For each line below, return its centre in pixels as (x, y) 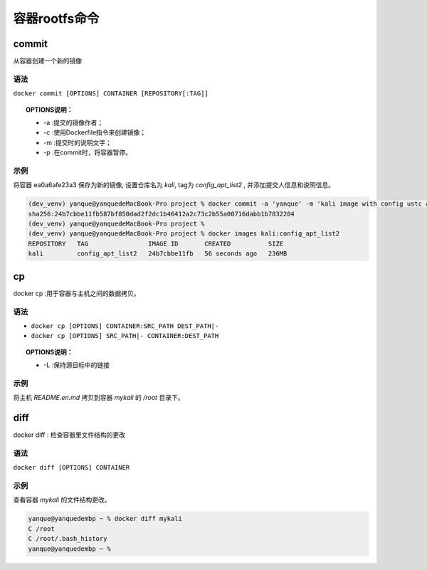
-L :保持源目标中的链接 (77, 365)
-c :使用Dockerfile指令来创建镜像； (95, 132)
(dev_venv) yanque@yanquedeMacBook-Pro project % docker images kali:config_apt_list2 (184, 234)
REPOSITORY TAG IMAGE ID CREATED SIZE (156, 243)
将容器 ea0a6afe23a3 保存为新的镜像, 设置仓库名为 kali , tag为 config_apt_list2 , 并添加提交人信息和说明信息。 (174, 185)
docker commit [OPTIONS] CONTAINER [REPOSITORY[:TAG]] (111, 94)
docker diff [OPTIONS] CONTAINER (72, 468)
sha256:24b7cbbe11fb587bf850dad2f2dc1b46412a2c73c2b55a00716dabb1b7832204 (162, 214)
